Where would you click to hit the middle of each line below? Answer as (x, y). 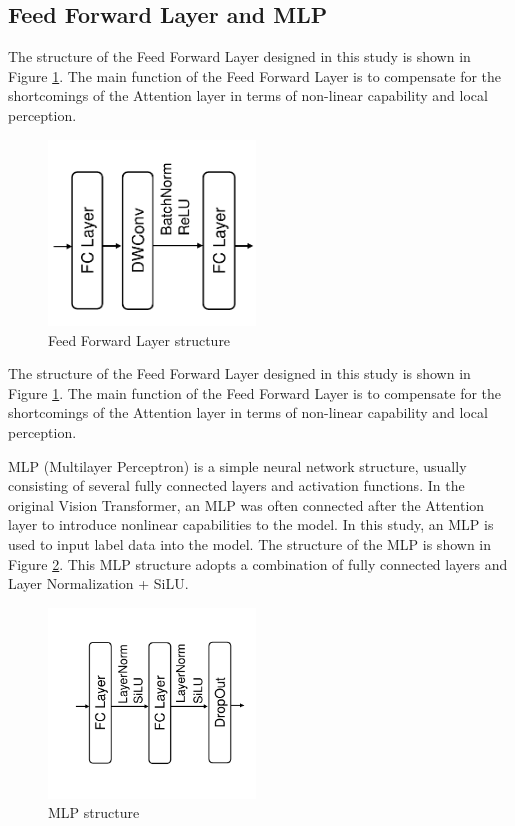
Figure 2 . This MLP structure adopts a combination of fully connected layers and (258, 563)
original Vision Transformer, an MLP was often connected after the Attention (246, 504)
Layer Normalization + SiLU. (98, 583)
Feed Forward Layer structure (139, 339)
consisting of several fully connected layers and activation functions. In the (236, 485)
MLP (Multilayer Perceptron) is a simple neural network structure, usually (237, 465)
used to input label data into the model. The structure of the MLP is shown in (250, 543)
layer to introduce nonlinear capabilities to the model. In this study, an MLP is (251, 524)
